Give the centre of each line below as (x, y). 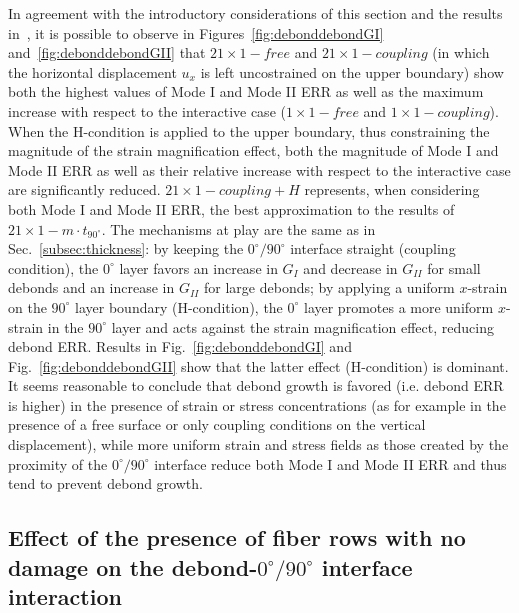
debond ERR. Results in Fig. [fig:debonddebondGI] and (180, 346)
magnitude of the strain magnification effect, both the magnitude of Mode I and (253, 150)
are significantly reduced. (84, 189)
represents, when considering (392, 189)
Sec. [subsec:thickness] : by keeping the (126, 248)
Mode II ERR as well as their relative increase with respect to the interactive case (259, 169)
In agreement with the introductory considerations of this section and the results (255, 13)
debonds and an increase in (91, 287)
